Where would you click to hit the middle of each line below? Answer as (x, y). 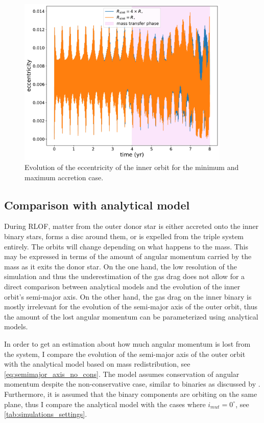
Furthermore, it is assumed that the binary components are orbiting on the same (131, 394)
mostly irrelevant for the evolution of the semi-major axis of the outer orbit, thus (131, 306)
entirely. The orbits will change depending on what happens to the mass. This (126, 246)
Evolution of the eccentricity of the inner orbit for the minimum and (132, 167)
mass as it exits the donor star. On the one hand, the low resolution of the (121, 266)
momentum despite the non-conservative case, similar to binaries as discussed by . (132, 384)
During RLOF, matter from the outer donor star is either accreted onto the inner (131, 226)
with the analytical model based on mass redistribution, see (97, 364)
